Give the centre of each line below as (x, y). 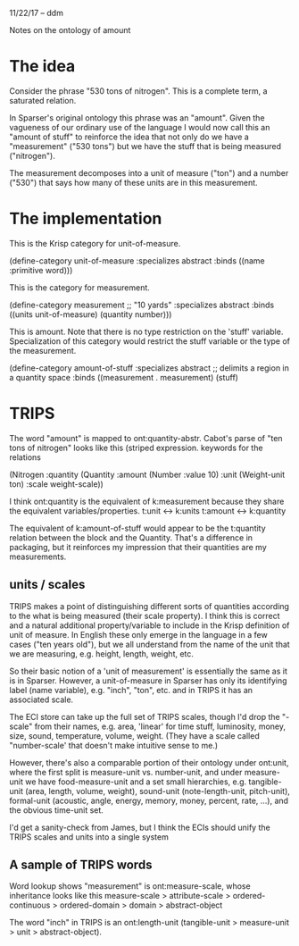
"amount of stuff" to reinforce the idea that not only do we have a (129, 137)
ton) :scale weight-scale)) (57, 484)
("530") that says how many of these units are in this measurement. (133, 182)
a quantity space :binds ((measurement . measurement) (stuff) (124, 377)
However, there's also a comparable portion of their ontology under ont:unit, (149, 762)
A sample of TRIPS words (81, 865)
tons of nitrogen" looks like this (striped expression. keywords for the (136, 448)
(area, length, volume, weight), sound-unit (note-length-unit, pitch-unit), (158, 791)
